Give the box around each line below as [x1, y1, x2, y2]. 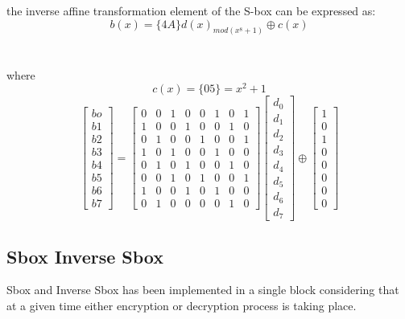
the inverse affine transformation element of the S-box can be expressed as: [6, 2, 376, 18]
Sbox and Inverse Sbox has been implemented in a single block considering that [6, 281, 399, 298]
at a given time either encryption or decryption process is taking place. [6, 297, 357, 313]
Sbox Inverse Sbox [6, 243, 164, 268]
